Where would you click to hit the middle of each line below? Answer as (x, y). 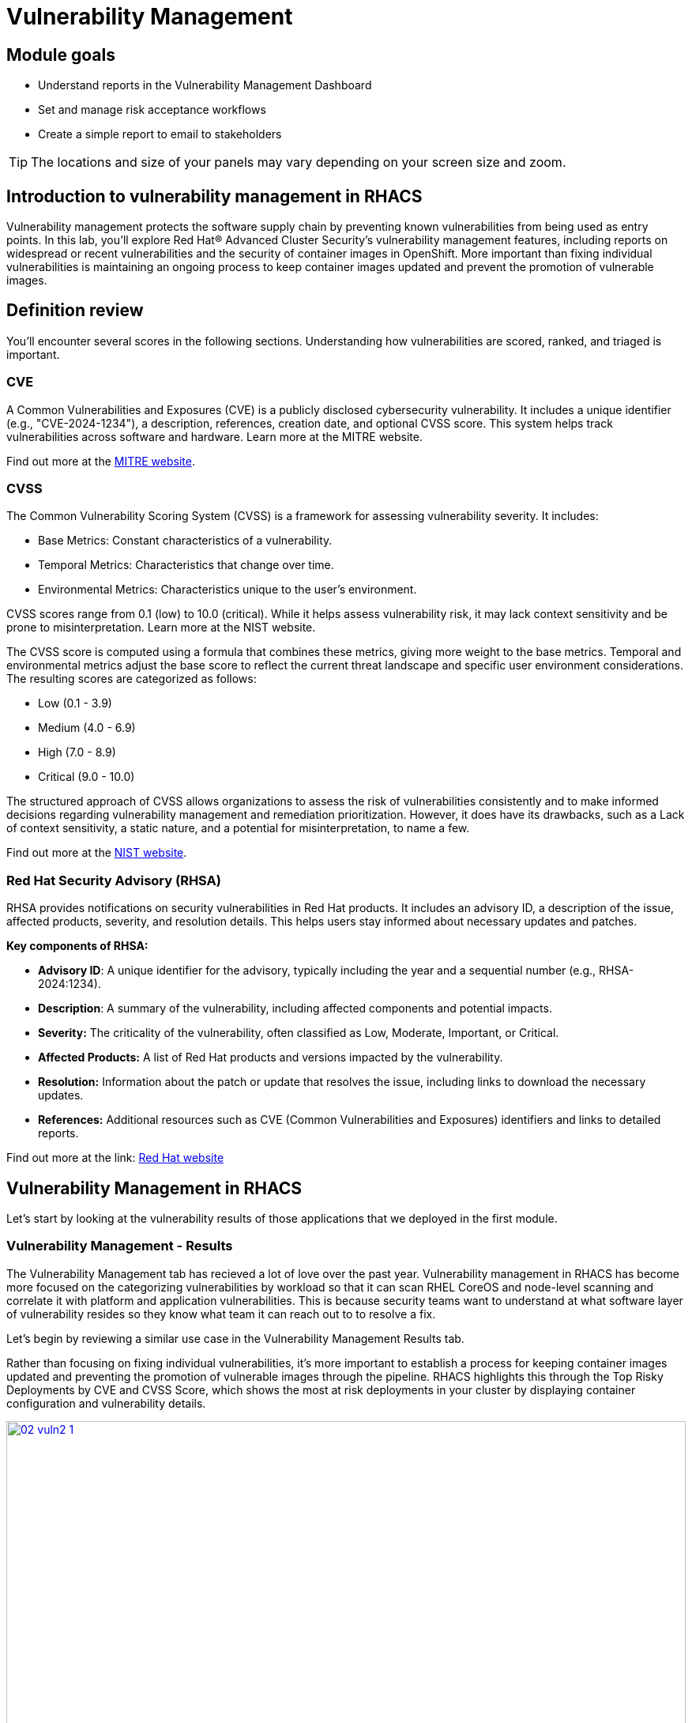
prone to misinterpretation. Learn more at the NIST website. (161, 628)
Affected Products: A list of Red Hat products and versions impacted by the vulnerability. (271, 1058)
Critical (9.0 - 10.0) (86, 777)
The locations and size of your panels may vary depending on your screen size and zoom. (299, 162)
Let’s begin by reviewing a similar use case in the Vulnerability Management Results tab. (235, 1338)
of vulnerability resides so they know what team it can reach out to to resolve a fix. (221, 1314)
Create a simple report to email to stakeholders (160, 134)
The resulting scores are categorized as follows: (132, 679)
